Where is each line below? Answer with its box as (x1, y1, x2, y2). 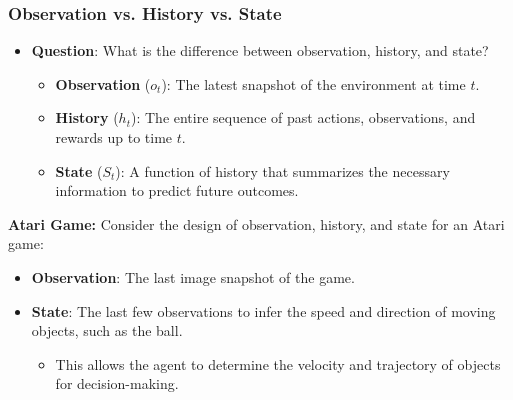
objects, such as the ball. (31, 320, 183, 341)
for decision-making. (55, 373, 179, 394)
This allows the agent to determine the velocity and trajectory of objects (55, 353, 501, 374)
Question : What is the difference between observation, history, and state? (31, 40, 489, 61)
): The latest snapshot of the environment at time (161, 73, 466, 94)
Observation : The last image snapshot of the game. (31, 266, 355, 287)
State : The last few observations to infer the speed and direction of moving (31, 300, 496, 321)
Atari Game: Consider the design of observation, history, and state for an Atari (8, 213, 505, 234)
